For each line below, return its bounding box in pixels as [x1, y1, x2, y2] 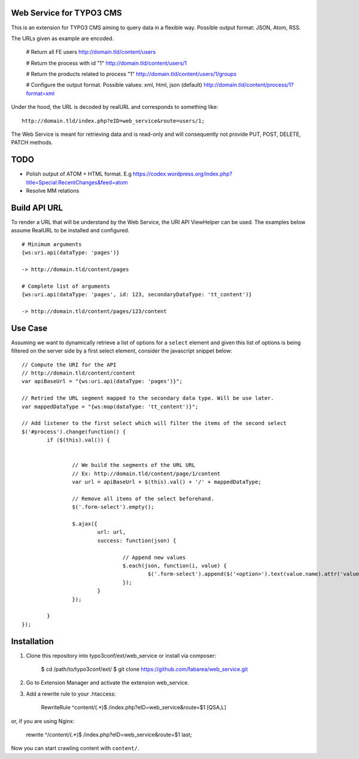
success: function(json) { [97, 537, 177, 544]
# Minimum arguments [22, 241, 82, 248]
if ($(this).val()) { [47, 437, 111, 444]
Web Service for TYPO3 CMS [11, 8, 122, 18]
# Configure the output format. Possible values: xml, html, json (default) [26, 81, 203, 89]
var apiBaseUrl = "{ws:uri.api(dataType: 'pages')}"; [22, 378, 182, 385]
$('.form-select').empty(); [72, 503, 155, 511]
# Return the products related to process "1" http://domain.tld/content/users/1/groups [26, 71, 237, 78]
